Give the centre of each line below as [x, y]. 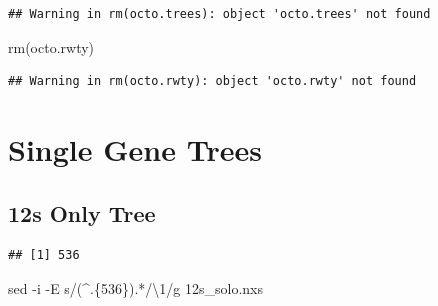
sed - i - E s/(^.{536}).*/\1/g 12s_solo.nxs [135, 287]
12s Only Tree [82, 212]
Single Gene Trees [135, 148]
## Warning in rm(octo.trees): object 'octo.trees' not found [219, 14]
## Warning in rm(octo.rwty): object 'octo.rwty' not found [212, 81]
